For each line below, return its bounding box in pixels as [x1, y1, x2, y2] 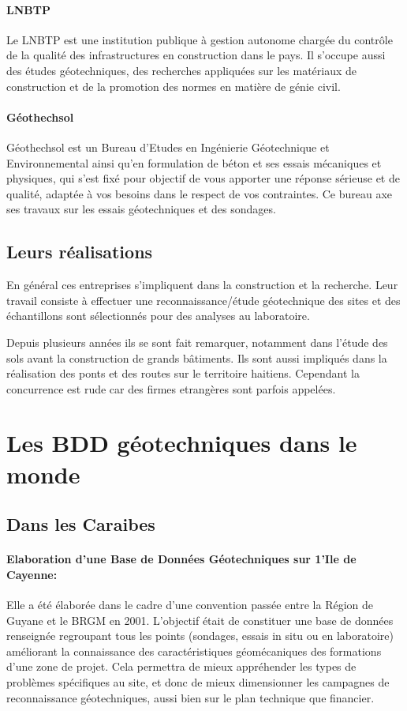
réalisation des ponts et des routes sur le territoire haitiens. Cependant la [6, 365, 360, 382]
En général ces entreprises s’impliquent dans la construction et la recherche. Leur [6, 276, 398, 293]
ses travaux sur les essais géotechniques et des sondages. [6, 201, 276, 217]
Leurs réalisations [6, 239, 153, 264]
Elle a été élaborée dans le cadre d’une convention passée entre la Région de [6, 596, 374, 613]
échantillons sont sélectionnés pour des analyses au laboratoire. [6, 307, 310, 324]
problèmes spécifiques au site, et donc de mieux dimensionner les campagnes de [6, 674, 390, 690]
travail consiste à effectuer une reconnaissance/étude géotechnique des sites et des [6, 292, 401, 308]
